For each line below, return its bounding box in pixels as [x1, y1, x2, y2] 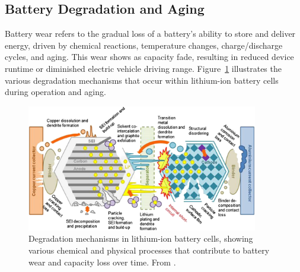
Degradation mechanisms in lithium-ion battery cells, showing [28, 232, 253, 245]
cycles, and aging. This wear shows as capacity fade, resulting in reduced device [5, 50, 294, 63]
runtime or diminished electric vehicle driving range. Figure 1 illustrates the [5, 62, 282, 74]
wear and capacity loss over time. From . [28, 255, 176, 268]
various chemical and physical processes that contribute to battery [28, 244, 270, 256]
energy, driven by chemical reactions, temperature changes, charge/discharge [5, 39, 283, 51]
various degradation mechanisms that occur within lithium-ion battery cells [5, 74, 279, 86]
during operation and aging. [5, 86, 106, 98]
